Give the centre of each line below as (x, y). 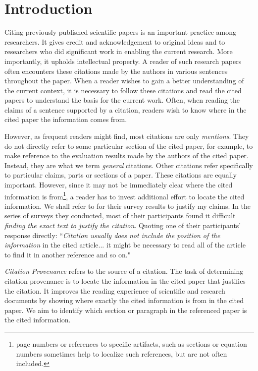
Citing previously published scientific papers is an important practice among (121, 32)
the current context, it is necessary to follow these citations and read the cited (123, 90)
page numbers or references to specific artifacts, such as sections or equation (131, 344)
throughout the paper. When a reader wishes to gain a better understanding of (124, 81)
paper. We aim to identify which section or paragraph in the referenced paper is (126, 310)
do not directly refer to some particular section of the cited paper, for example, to (129, 146)
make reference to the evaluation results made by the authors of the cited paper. (127, 155)
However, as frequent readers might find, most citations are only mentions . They (127, 136)
